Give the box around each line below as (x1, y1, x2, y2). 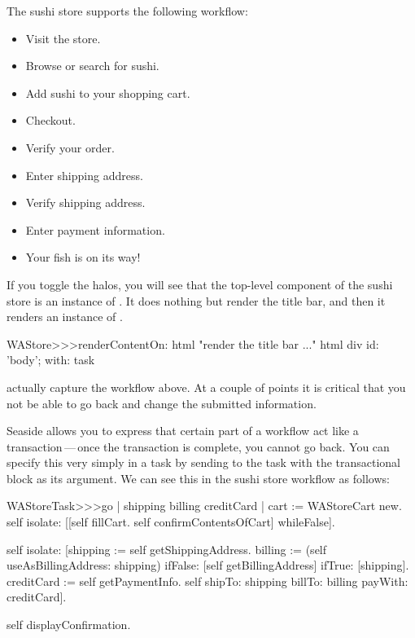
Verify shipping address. (25, 194, 146, 211)
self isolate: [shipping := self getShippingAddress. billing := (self (7, 540, 327, 557)
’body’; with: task (7, 351, 95, 368)
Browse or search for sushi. (25, 57, 159, 74)
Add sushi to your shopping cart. (25, 84, 190, 101)
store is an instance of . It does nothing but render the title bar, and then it (7, 292, 386, 309)
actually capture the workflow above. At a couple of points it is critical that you (7, 378, 406, 395)
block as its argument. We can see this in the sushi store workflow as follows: (7, 469, 390, 486)
